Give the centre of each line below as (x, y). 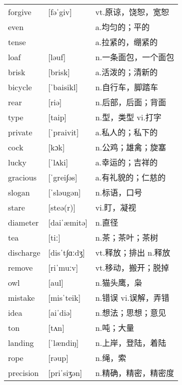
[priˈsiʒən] (65, 372)
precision (23, 372)
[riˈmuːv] (63, 267)
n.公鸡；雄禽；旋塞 (131, 147)
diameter (23, 222)
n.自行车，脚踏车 (127, 87)
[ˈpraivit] (63, 132)
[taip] (57, 117)
